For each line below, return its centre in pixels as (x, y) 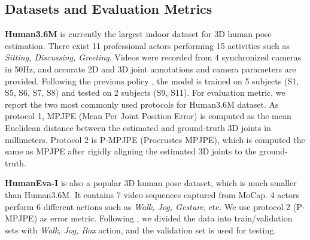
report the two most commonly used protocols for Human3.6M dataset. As (142, 104)
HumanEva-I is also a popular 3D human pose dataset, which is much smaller (151, 183)
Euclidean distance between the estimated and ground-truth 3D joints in (138, 127)
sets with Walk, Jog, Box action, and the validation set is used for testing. (141, 230)
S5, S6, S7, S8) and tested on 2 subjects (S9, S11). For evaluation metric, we (145, 92)
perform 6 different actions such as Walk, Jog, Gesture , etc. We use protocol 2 (148, 206)
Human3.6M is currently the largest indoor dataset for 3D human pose (138, 34)
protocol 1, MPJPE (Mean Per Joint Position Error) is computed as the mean (148, 116)
